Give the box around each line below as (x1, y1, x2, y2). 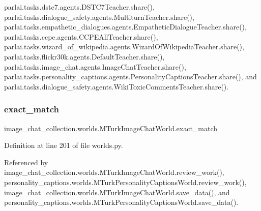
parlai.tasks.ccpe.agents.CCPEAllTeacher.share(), (4, 31, 158, 42)
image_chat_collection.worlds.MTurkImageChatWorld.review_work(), (4, 167, 224, 177)
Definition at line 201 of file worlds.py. (4, 140, 123, 150)
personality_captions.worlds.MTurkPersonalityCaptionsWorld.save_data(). (4, 197, 239, 207)
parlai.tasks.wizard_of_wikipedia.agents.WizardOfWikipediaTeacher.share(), (4, 41, 244, 52)
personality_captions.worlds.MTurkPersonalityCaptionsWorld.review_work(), (4, 176, 247, 187)
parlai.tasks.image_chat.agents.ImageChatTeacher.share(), (4, 61, 186, 72)
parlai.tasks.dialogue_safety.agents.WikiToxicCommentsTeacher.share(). (4, 81, 229, 92)
